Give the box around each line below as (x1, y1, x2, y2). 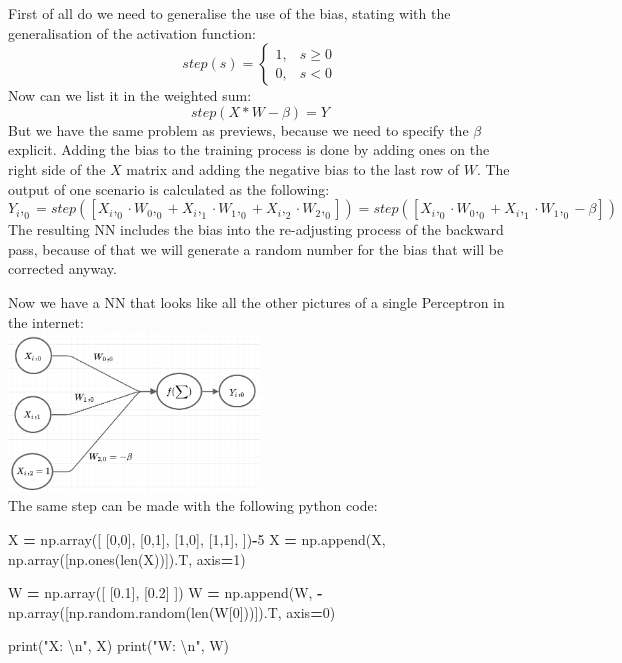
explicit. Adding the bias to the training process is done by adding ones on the (8, 139, 490, 160)
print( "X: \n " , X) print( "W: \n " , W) (8, 635, 230, 656)
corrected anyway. (8, 258, 117, 279)
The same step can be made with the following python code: (8, 495, 378, 516)
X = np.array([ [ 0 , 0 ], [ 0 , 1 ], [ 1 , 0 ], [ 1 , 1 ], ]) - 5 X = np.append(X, (8, 529, 386, 550)
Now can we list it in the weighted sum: (8, 85, 252, 106)
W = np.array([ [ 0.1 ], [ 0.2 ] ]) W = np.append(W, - (8, 582, 323, 603)
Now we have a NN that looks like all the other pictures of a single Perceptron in (8, 291, 505, 312)
